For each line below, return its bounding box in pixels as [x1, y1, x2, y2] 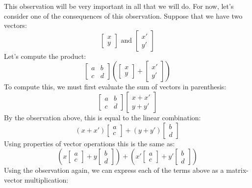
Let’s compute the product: [4, 51, 86, 61]
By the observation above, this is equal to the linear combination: [4, 112, 201, 122]
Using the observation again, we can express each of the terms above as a [4, 165, 224, 175]
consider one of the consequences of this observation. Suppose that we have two [4, 10, 243, 21]
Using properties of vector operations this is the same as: [4, 138, 175, 148]
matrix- [226, 165, 249, 175]
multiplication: [25, 174, 69, 185]
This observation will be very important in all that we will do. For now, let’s [4, 1, 234, 11]
